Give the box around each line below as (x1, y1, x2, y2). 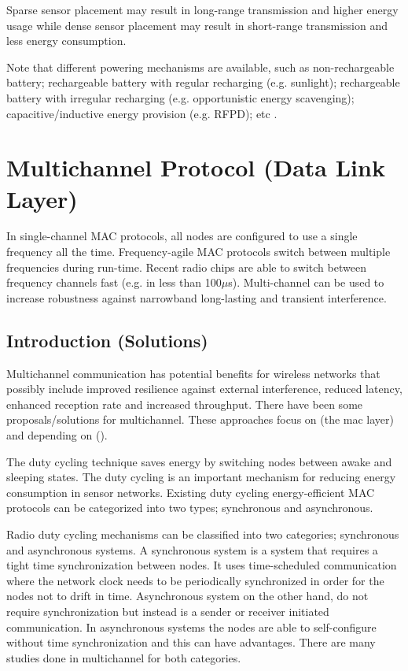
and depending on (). (6, 427, 108, 443)
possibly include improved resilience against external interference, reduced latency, (6, 380, 402, 397)
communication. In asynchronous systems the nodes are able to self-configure (6, 618, 377, 635)
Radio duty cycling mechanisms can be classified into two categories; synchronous (6, 525, 399, 542)
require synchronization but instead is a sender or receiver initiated (6, 602, 329, 619)
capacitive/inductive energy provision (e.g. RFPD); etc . (6, 105, 278, 121)
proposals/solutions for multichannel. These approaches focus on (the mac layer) (6, 411, 395, 428)
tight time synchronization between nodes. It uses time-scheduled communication (6, 557, 397, 573)
